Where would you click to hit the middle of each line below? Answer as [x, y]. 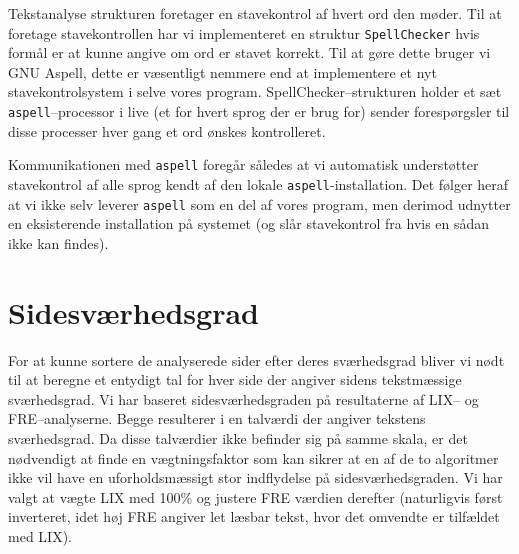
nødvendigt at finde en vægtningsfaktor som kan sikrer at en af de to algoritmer [253, 457]
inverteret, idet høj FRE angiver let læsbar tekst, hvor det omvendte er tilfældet [254, 516]
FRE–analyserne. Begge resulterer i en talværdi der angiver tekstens [217, 418]
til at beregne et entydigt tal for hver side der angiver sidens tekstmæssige [235, 379]
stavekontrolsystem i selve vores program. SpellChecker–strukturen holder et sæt [255, 91]
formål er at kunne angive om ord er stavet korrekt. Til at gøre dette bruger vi [249, 52]
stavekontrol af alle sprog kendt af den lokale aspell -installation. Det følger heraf [258, 183]
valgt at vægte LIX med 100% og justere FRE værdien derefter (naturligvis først [255, 496]
